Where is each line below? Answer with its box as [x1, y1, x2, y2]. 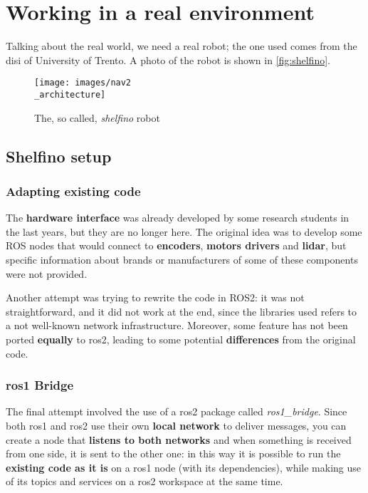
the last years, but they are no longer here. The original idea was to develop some [6, 224, 362, 239]
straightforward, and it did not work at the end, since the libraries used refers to [6, 303, 357, 318]
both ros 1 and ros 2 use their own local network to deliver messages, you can [6, 417, 347, 432]
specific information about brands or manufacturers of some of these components [6, 252, 358, 266]
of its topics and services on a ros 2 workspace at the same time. [6, 474, 283, 489]
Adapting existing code [6, 182, 141, 199]
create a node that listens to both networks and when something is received [6, 432, 352, 447]
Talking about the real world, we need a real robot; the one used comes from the [6, 38, 357, 53]
